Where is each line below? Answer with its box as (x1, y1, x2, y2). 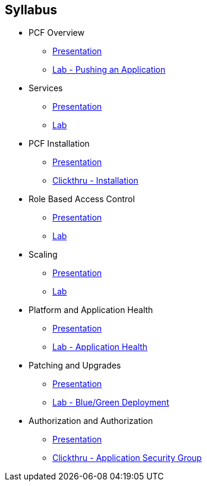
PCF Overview (29, 27, 84, 38)
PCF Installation (29, 138, 90, 149)
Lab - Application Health (52, 342, 148, 352)
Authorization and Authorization (29, 416, 153, 426)
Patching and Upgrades (29, 360, 121, 371)
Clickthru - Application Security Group (52, 453, 202, 463)
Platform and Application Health (29, 305, 153, 315)
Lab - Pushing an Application (52, 64, 166, 75)
